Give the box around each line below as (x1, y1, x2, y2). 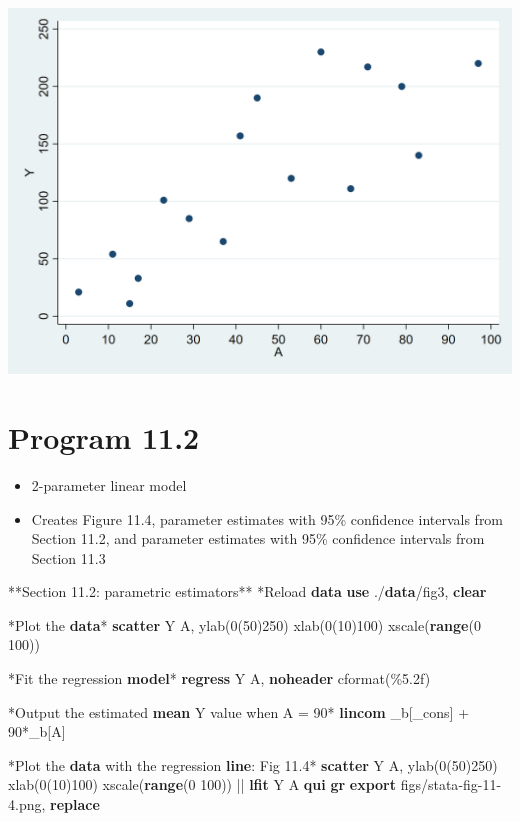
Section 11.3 (31, 547, 106, 568)
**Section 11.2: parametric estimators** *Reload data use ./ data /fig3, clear (8, 581, 487, 602)
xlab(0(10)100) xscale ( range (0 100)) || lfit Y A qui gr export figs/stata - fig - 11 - (8, 774, 502, 795)
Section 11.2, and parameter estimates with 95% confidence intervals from (31, 528, 485, 549)
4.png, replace (8, 794, 100, 815)
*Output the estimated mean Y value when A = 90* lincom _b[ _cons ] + (8, 701, 470, 722)
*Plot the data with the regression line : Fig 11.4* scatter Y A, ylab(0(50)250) (8, 754, 498, 775)
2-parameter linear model (31, 474, 187, 495)
